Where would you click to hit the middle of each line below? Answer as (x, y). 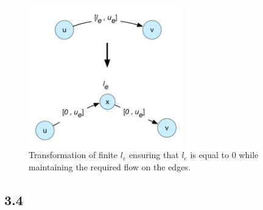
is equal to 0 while (224, 155)
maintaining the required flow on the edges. (110, 167)
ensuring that (154, 155)
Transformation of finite (73, 155)
